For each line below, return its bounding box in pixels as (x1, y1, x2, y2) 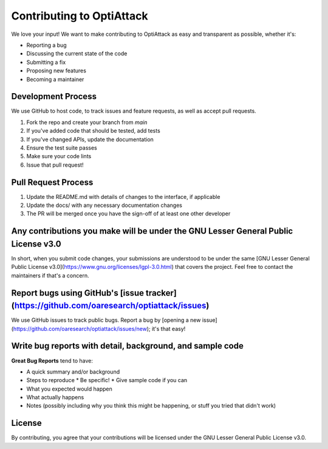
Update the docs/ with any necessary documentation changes (26, 201, 182, 209)
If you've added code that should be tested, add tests (26, 127, 160, 134)
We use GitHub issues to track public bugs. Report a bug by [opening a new (11, 316, 201, 324)
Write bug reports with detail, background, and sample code (11, 341, 244, 351)
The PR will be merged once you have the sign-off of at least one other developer (26, 210, 231, 217)
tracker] (146, 288, 177, 298)
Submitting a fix (26, 58, 66, 66)
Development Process (11, 91, 97, 102)
